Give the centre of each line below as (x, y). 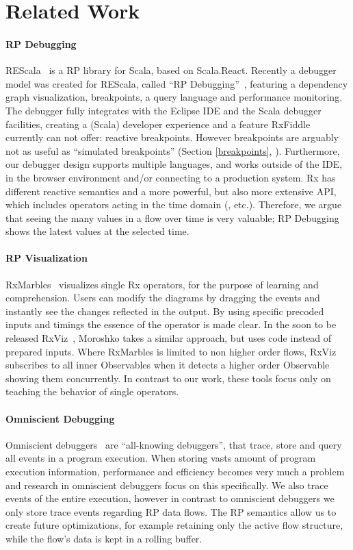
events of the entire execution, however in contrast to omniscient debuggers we (170, 498)
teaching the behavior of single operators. (92, 391)
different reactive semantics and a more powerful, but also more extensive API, (171, 191)
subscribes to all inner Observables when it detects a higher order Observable (168, 365)
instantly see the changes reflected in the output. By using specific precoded (165, 311)
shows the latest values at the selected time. (97, 231)
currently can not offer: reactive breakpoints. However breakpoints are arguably (172, 137)
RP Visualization (47, 258)
